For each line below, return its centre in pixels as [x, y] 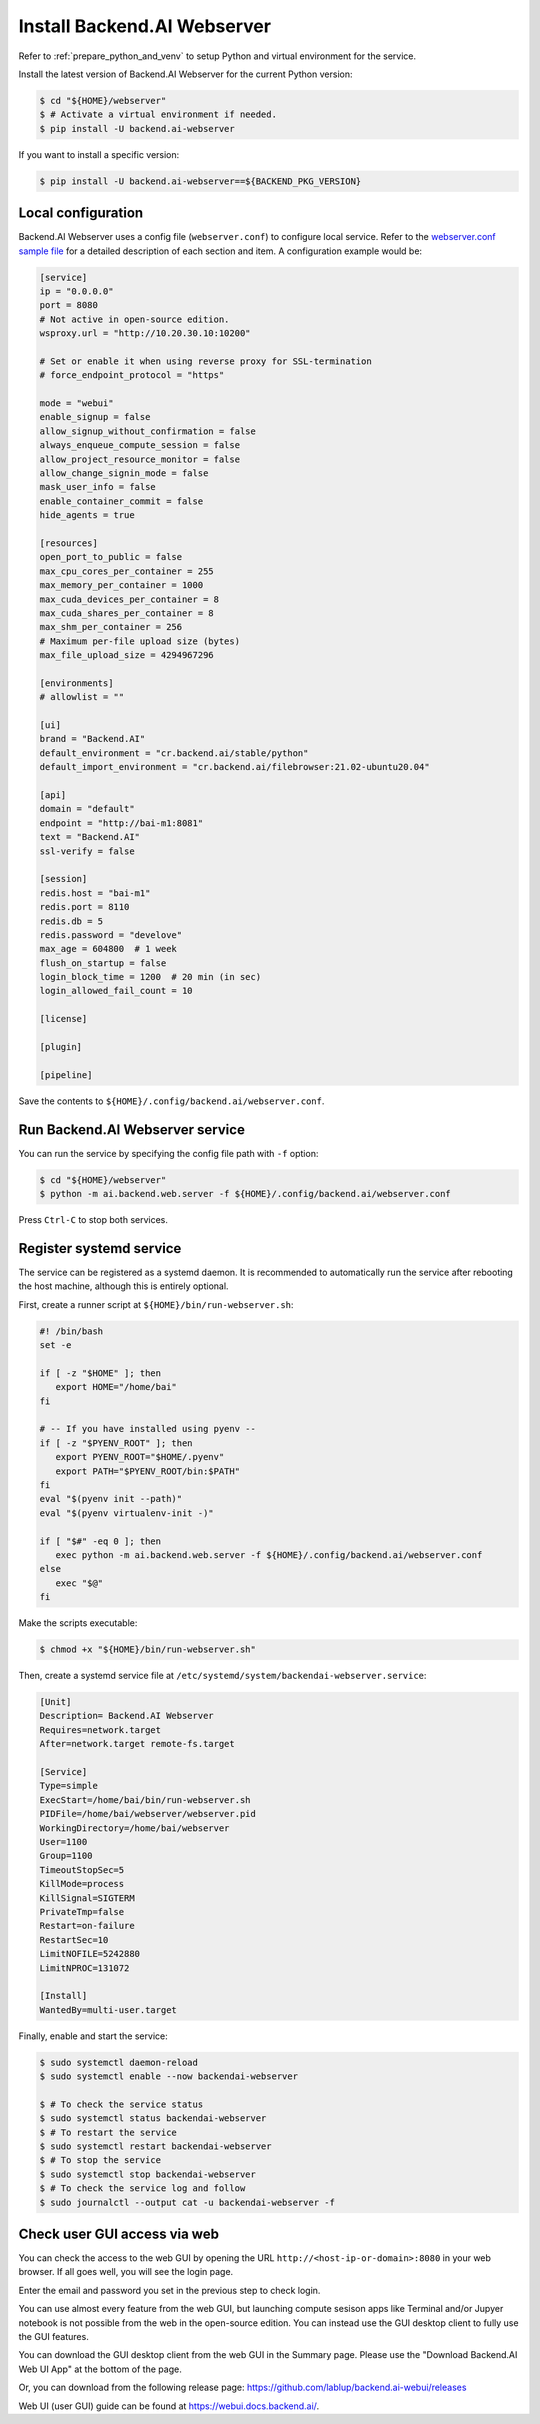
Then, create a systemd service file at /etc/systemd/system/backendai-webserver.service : [222, 1676]
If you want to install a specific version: [99, 154]
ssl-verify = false [87, 851]
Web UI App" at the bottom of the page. [100, 2369]
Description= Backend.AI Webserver [126, 1716]
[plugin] [61, 1047]
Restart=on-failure [87, 1926]
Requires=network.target [100, 1729]
